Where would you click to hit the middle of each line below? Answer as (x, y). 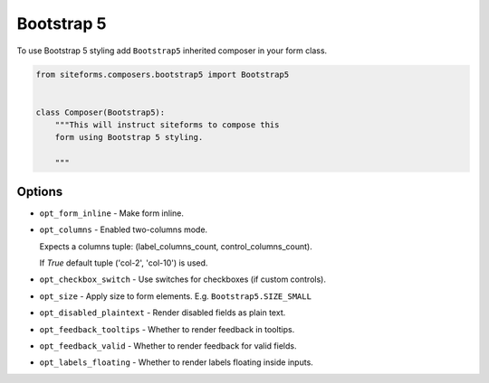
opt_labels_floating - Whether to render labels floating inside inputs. (177, 362)
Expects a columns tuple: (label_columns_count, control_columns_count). (176, 246)
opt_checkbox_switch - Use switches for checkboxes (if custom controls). (182, 279)
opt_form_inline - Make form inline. (112, 213)
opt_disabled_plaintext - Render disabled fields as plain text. (163, 313)
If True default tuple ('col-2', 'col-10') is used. (124, 263)
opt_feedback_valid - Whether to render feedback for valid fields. (168, 346)
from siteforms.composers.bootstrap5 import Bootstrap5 (163, 74)
